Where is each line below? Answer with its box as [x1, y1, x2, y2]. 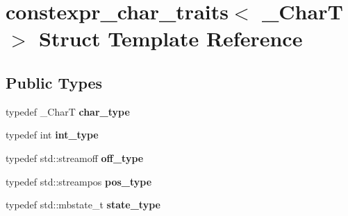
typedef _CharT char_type [6, 104, 130, 118]
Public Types [6, 71, 103, 93]
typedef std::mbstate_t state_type [6, 197, 160, 212]
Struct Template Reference [39, 24, 303, 53]
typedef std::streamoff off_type [6, 150, 144, 165]
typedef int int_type [6, 127, 99, 142]
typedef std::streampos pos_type [6, 174, 152, 188]
